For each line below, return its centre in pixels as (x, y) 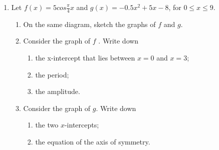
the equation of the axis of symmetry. (93, 141)
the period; (52, 74)
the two (47, 125)
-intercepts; (82, 125)
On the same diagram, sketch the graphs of (89, 24)
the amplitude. (58, 91)
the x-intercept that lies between (85, 58)
